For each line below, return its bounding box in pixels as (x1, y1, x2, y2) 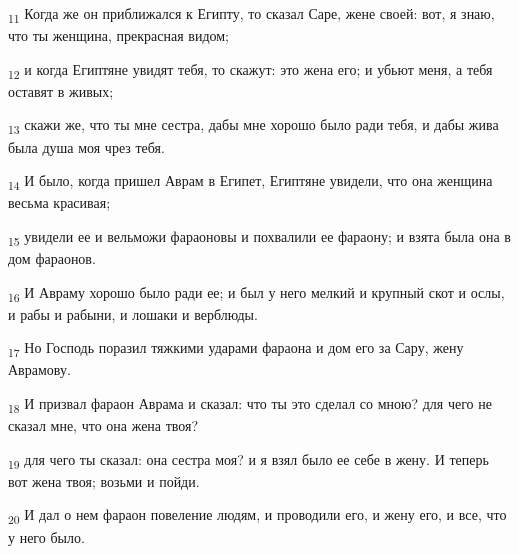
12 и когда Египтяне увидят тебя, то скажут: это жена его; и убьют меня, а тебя (8, 58, 493, 82)
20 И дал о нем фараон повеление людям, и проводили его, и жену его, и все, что (8, 504, 507, 528)
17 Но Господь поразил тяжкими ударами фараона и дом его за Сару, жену (8, 337, 464, 361)
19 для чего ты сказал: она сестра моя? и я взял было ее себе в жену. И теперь (8, 448, 489, 472)
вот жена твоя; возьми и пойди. (8, 470, 200, 491)
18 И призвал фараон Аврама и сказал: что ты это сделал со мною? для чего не (8, 393, 492, 416)
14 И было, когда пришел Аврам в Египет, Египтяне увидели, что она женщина (8, 170, 493, 193)
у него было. (8, 526, 85, 547)
